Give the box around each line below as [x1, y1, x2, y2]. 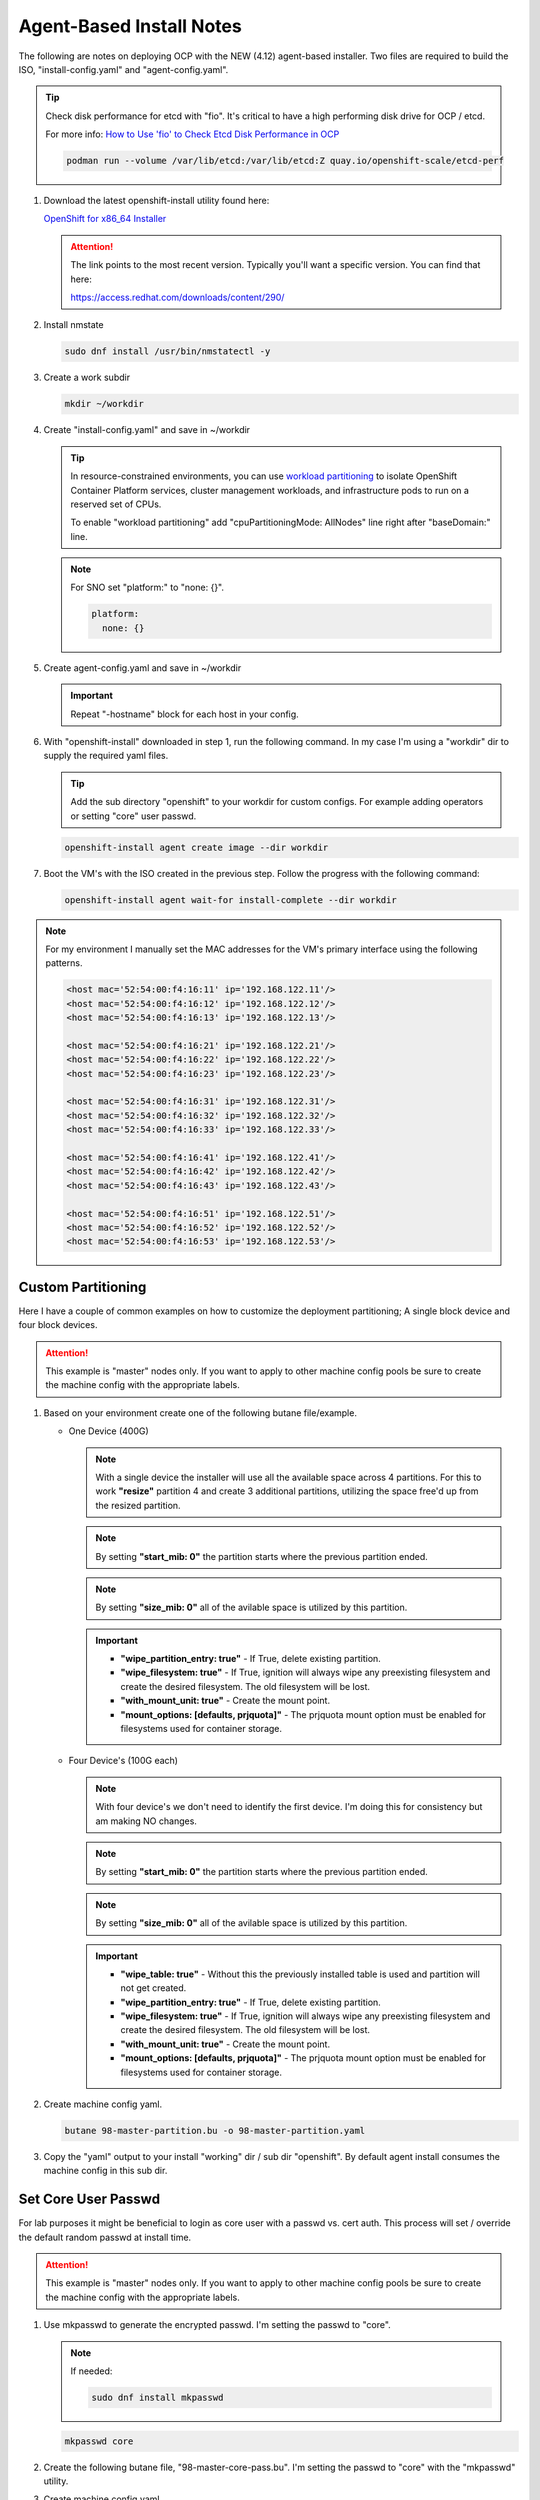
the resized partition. [95, 1499, 181, 1511]
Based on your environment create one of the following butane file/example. [43, 1406, 357, 1419]
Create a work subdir [43, 371, 130, 384]
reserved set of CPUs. [70, 498, 162, 510]
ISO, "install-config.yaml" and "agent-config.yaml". [18, 63, 229, 75]
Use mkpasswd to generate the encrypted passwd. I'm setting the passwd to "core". [43, 2319, 392, 2331]
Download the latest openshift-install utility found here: [43, 195, 270, 207]
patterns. [45, 957, 83, 969]
